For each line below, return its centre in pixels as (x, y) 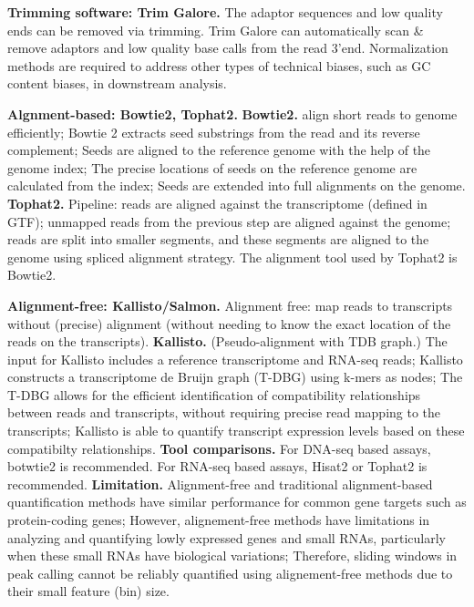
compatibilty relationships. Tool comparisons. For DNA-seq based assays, (219, 448)
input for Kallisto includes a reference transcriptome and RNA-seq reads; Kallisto (235, 359)
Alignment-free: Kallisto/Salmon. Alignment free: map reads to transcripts (230, 305)
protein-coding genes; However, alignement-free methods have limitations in (219, 520)
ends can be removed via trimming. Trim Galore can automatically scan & (216, 30)
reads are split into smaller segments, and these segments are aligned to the (218, 239)
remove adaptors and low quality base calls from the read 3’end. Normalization (228, 48)
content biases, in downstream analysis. (117, 83)
